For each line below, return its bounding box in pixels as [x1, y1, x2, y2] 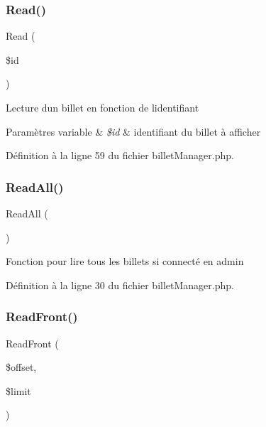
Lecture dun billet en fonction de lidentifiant [6, 100, 199, 114]
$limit [6, 383, 31, 398]
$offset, [6, 360, 37, 374]
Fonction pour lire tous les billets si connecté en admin [6, 254, 244, 269]
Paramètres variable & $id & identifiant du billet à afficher [6, 124, 261, 139]
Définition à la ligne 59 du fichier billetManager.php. [6, 148, 234, 163]
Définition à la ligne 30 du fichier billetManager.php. [6, 277, 234, 292]
